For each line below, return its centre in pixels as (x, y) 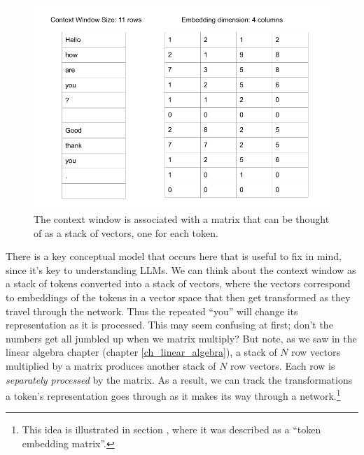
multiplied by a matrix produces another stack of (111, 365)
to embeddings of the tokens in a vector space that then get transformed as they (178, 297)
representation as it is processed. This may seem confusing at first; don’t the (169, 325)
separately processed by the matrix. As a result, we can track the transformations (179, 379)
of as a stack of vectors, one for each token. (126, 232)
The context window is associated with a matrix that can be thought (182, 219)
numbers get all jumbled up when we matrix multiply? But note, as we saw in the (181, 338)
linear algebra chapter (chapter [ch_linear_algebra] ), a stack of (141, 352)
